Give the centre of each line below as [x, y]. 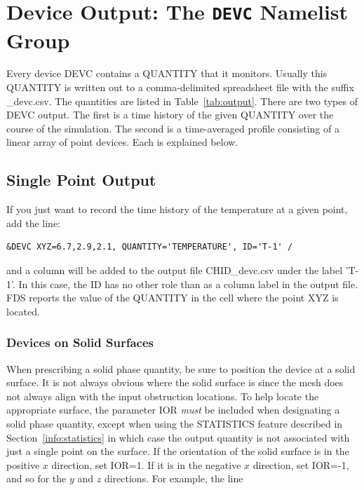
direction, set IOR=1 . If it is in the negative [146, 464]
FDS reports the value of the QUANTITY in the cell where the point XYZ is [173, 298]
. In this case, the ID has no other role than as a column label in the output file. [185, 284]
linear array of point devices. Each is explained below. [122, 142]
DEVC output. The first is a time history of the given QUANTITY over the [170, 115]
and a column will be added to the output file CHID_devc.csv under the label [175, 270]
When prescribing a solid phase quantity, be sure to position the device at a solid [181, 368]
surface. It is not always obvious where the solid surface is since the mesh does [175, 382]
